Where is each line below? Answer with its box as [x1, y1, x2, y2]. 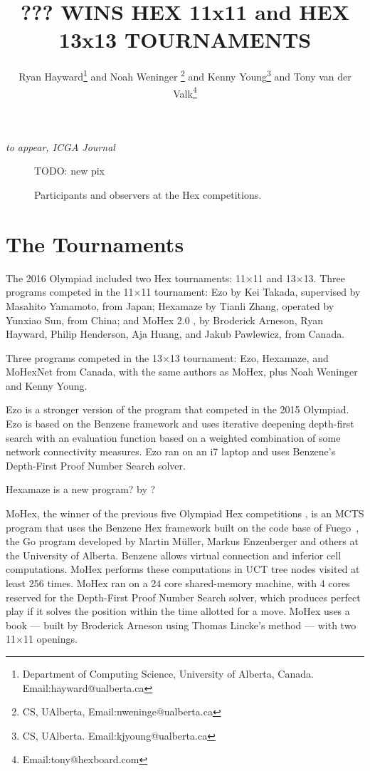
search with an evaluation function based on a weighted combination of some [6, 430, 341, 445]
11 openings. [23, 631, 78, 646]
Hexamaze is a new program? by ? [6, 482, 156, 497]
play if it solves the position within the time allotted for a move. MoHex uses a [6, 604, 350, 619]
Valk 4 [173, 83, 197, 100]
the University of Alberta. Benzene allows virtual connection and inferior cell [6, 547, 342, 562]
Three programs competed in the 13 [6, 350, 162, 365]
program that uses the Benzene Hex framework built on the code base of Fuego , [6, 519, 359, 534]
